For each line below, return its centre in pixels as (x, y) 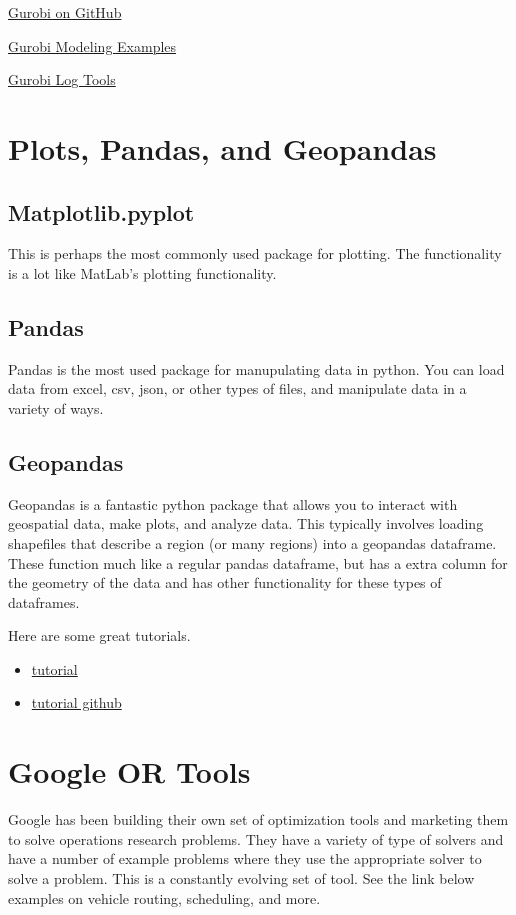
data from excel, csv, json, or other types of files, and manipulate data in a (237, 388)
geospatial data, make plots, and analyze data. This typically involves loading (246, 523)
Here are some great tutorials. (99, 635)
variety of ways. (56, 407)
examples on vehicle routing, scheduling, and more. (164, 897)
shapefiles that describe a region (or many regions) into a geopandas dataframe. (252, 542)
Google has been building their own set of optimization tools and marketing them (258, 819)
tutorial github (76, 702)
